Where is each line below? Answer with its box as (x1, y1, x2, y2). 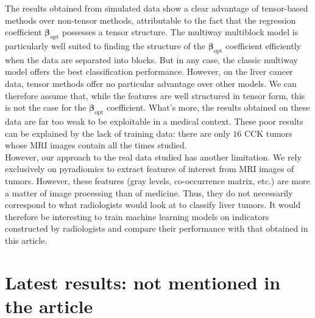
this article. (5, 233, 48, 246)
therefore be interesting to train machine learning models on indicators (5, 210, 269, 223)
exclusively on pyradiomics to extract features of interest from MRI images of (5, 162, 294, 175)
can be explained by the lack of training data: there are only (5, 126, 230, 139)
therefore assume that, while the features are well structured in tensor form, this (5, 89, 305, 102)
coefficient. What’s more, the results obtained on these (106, 101, 310, 114)
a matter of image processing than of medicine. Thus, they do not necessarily (5, 186, 293, 199)
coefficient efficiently (225, 39, 301, 52)
